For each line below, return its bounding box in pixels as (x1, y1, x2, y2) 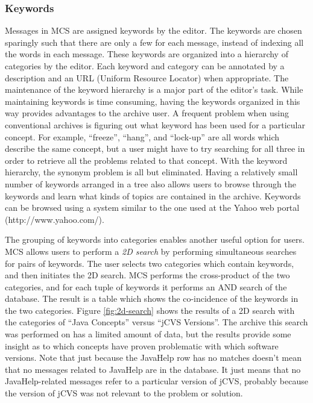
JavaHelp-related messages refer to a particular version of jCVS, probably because (5, 375, 308, 387)
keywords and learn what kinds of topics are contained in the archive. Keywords (5, 189, 301, 202)
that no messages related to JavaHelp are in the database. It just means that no (5, 363, 301, 375)
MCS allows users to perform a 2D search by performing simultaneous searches (5, 245, 297, 257)
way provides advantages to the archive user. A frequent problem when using (5, 107, 289, 119)
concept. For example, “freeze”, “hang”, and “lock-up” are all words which (5, 130, 280, 143)
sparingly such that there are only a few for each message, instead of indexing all (5, 36, 304, 48)
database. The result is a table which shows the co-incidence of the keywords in (5, 292, 299, 305)
